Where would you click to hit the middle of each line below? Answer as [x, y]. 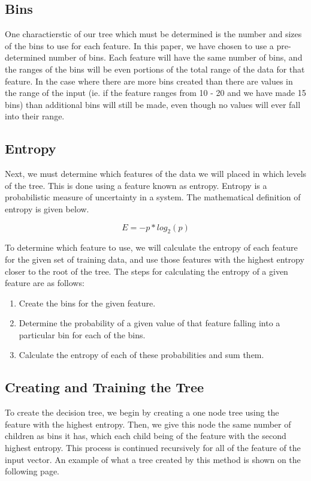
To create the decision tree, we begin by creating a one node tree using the [142, 412]
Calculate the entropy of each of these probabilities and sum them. [141, 355]
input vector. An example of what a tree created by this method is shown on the [153, 459]
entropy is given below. [47, 208]
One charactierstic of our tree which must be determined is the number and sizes [153, 34]
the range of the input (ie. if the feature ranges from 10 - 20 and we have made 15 [155, 93]
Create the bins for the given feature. [87, 303]
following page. [32, 471]
